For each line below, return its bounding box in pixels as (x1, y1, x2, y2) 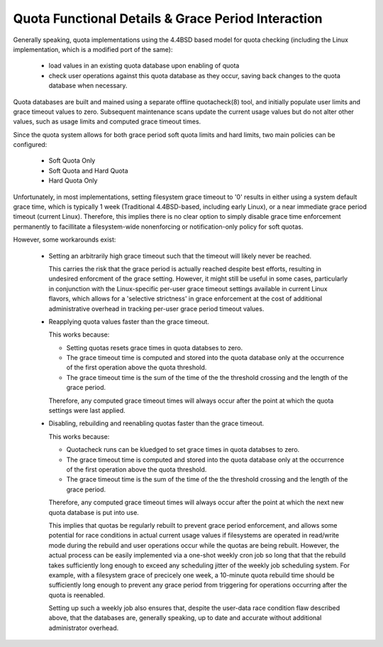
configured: (13, 141, 48, 149)
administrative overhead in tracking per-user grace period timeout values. (48, 304, 265, 312)
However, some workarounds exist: (13, 235, 116, 244)
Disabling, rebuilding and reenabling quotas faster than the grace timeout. (48, 419, 265, 428)
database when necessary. (48, 82, 128, 90)
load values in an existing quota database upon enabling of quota (48, 61, 240, 70)
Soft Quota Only (48, 156, 96, 165)
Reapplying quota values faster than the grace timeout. (48, 317, 209, 326)
